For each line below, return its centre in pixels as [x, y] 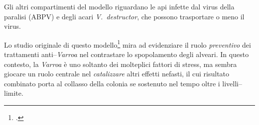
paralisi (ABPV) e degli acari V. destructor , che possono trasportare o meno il [124, 16]
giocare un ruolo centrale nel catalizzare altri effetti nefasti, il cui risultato [117, 74]
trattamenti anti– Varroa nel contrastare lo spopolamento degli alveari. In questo [127, 54]
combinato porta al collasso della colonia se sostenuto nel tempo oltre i [112, 83]
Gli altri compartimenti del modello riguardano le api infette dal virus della [119, 6]
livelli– [232, 83]
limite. [14, 93]
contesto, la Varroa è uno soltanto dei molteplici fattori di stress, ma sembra [121, 64]
